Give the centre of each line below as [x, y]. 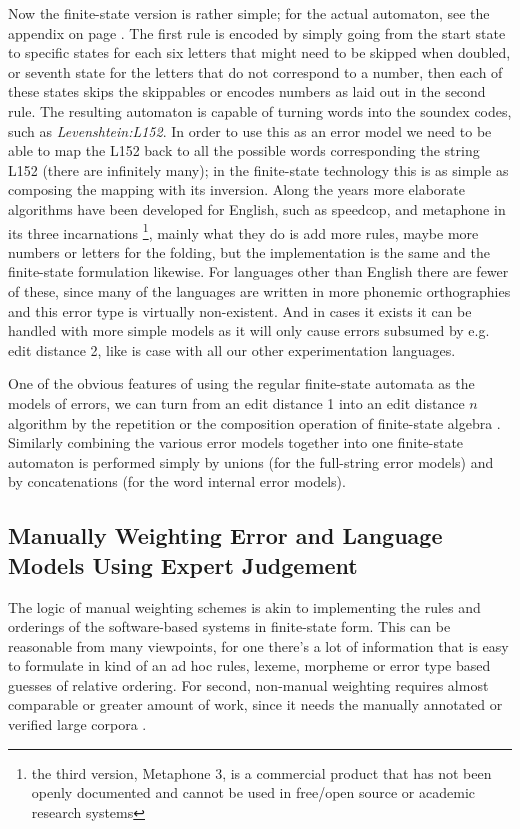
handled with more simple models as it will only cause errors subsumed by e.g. [249, 330]
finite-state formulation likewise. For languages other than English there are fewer [258, 271]
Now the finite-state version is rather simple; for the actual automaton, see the [249, 13]
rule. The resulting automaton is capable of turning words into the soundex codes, [260, 110]
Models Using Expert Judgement [183, 564]
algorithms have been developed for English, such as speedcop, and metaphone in [257, 208]
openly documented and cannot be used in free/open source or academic [253, 792]
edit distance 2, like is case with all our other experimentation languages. [232, 349]
